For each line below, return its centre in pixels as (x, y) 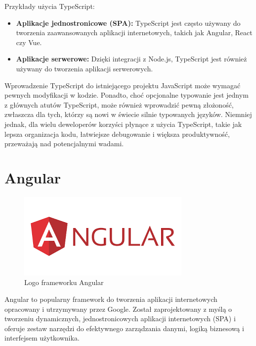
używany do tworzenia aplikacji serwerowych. (85, 68)
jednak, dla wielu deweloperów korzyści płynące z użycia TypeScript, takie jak (123, 124)
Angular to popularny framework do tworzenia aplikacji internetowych (111, 299)
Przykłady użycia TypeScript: (50, 6)
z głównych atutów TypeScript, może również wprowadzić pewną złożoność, (119, 104)
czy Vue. (29, 42)
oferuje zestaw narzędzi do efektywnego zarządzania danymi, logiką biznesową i (124, 328)
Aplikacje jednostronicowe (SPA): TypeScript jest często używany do (128, 23)
